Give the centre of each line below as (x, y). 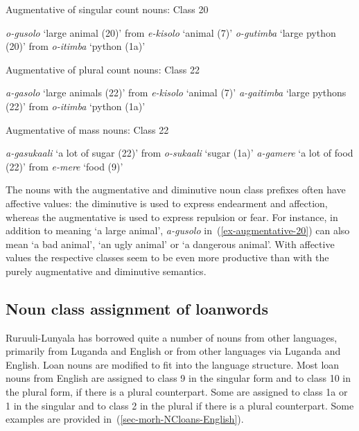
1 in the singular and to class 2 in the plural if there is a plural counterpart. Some (180, 405)
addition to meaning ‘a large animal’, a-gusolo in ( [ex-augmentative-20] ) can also (178, 230)
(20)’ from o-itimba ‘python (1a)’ (76, 46)
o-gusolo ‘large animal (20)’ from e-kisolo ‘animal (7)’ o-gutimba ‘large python (171, 32)
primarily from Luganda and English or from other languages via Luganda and (173, 351)
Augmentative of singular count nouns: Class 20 (107, 9)
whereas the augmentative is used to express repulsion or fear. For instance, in (172, 217)
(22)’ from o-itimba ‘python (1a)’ (76, 106)
